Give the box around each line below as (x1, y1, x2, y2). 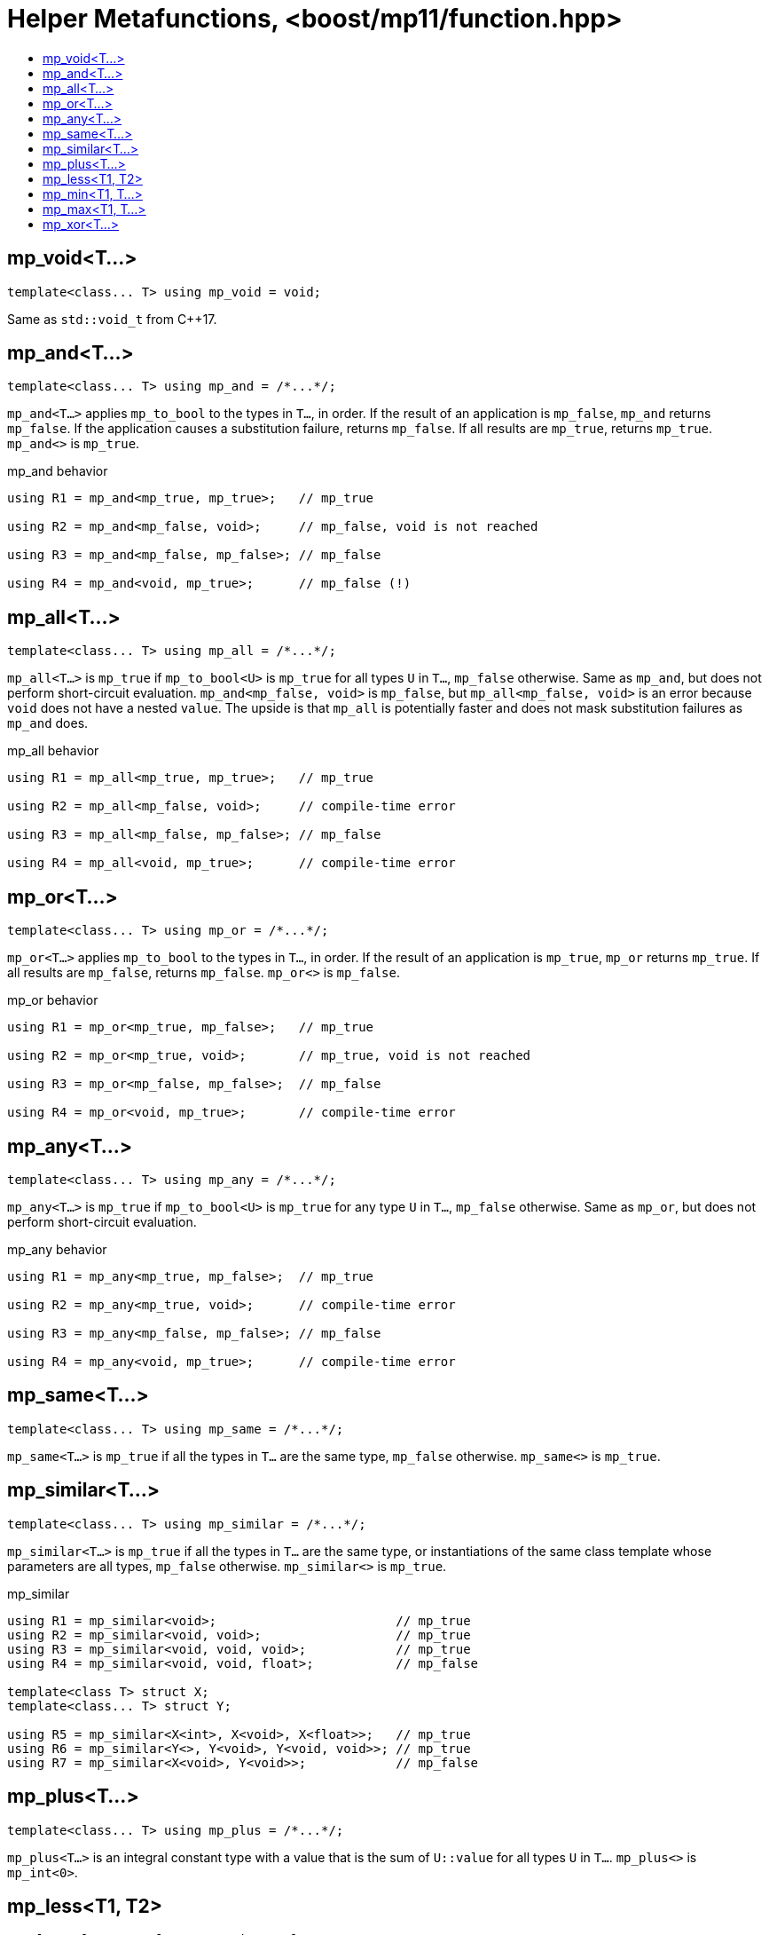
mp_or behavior (7, 992, 98, 1008)
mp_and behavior (7, 463, 108, 479)
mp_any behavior (7, 1241, 107, 1257)
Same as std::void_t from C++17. (7, 311, 217, 327)
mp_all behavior (7, 743, 99, 759)
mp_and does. (7, 715, 89, 731)
